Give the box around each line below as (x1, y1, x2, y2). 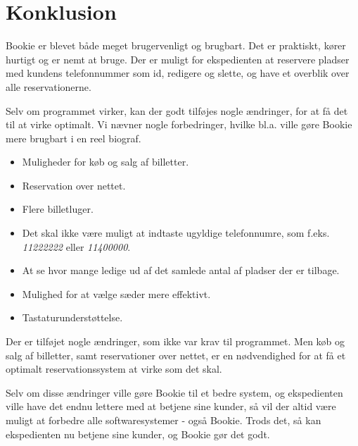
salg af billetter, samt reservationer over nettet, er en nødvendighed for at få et (6, 347, 346, 362)
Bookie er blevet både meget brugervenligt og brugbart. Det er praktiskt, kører (6, 38, 346, 53)
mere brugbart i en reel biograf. (6, 130, 141, 145)
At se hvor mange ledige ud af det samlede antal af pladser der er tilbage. (22, 263, 340, 278)
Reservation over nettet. (22, 178, 126, 192)
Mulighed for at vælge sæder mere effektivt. (22, 286, 211, 301)
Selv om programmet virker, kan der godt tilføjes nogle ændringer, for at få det (6, 103, 348, 118)
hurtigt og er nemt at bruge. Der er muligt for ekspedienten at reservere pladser (6, 51, 350, 66)
